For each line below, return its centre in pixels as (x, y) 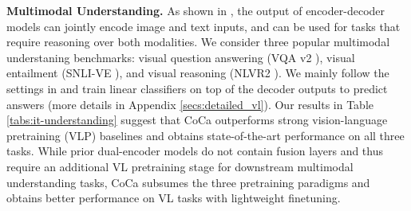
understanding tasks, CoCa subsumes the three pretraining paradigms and (188, 182)
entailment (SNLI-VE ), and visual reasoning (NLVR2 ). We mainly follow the (198, 73)
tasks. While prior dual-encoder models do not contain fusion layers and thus (195, 151)
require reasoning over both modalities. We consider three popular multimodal (198, 42)
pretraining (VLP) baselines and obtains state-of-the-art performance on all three (205, 135)
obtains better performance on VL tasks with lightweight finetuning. (174, 198)
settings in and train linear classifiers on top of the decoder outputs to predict (197, 88)
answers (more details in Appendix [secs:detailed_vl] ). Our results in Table (190, 104)
